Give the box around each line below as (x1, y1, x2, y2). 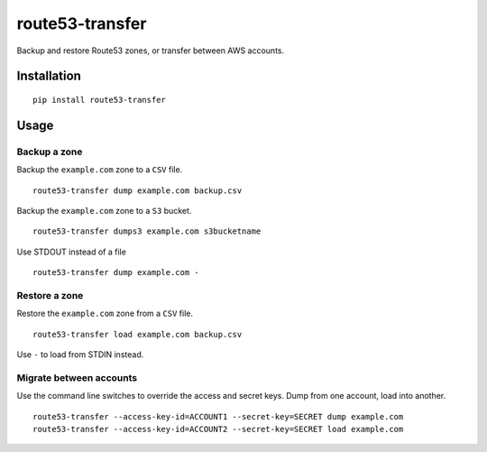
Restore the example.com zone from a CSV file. (16, 308, 194, 319)
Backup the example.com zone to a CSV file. (16, 164, 183, 175)
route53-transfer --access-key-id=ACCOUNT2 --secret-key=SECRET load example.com (32, 424, 404, 434)
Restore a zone (16, 289, 84, 301)
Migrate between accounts (16, 371, 138, 383)
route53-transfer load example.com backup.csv (32, 329, 243, 339)
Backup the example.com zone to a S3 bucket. (16, 205, 192, 216)
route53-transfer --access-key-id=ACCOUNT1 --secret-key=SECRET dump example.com (32, 411, 404, 421)
